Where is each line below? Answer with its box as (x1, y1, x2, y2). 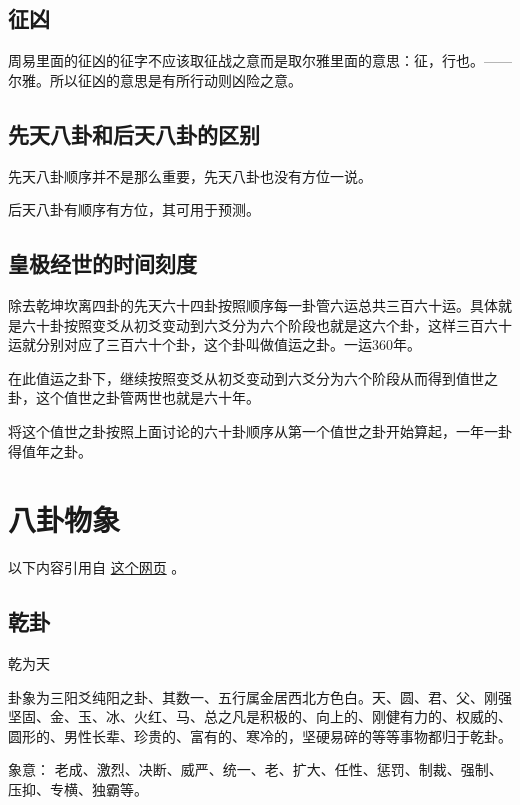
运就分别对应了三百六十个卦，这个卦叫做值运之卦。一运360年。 (8, 334, 421, 355)
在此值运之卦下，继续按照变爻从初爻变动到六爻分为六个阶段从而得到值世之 (8, 367, 498, 388)
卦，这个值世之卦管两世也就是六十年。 (8, 387, 260, 408)
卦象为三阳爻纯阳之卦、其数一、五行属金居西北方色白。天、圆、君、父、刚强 (8, 686, 512, 707)
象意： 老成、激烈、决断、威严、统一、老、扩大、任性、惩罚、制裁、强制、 (8, 759, 503, 780)
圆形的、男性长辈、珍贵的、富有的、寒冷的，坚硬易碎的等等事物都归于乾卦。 (8, 725, 512, 746)
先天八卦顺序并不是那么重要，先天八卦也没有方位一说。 (8, 165, 372, 186)
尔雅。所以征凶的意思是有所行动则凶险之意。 (8, 69, 302, 90)
